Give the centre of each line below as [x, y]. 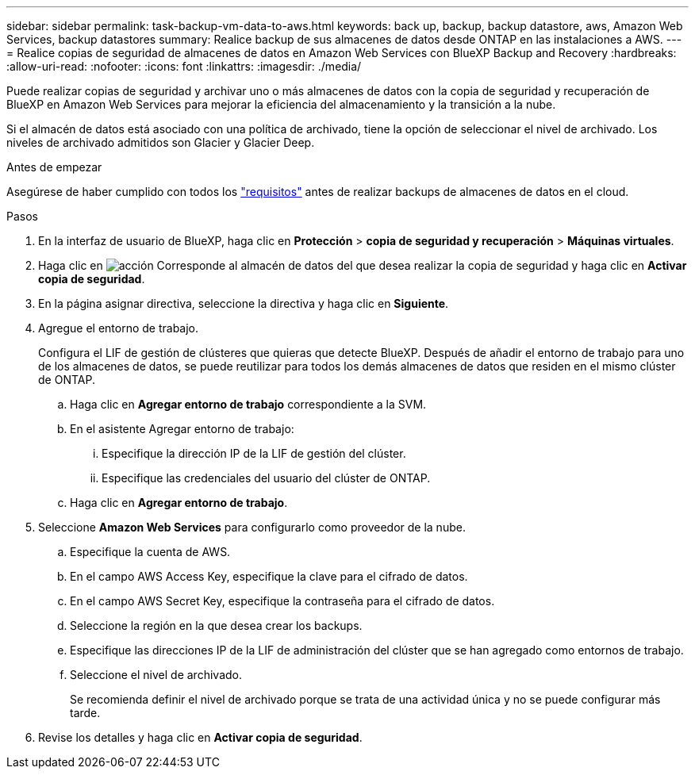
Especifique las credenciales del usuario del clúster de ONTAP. [266, 478]
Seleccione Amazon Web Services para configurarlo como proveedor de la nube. [252, 527]
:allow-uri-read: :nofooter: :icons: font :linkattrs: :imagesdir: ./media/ [184, 66]
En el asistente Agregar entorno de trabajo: [182, 429]
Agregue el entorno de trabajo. [119, 328]
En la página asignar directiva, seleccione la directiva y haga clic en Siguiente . [244, 303]
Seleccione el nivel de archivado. [156, 675]
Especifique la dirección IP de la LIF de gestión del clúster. [254, 453]
